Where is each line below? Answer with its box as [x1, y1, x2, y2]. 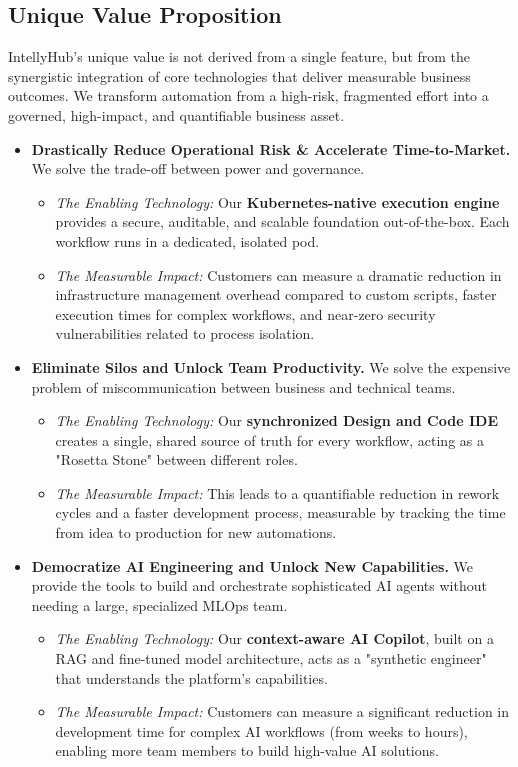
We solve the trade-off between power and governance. [31, 158, 365, 179]
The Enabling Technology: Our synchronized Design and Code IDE [55, 410, 498, 431]
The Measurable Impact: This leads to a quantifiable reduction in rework [55, 482, 500, 503]
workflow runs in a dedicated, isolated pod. [55, 230, 320, 251]
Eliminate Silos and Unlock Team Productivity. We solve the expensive [31, 356, 511, 377]
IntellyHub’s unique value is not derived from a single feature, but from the [8, 46, 471, 67]
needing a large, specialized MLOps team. [31, 594, 288, 615]
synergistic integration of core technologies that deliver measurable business [8, 65, 471, 86]
